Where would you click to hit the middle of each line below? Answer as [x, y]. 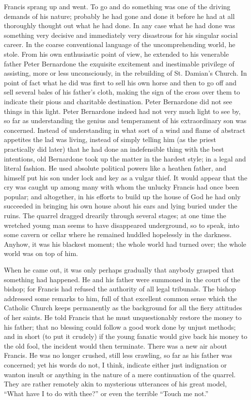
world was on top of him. [41, 253]
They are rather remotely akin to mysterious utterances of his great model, [115, 384]
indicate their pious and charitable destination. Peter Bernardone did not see [118, 101]
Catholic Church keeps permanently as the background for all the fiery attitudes [123, 308]
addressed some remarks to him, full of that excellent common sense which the [121, 298]
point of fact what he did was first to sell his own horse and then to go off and [120, 82]
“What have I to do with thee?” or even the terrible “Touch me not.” [106, 393]
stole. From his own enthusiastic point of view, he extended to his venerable [117, 54]
